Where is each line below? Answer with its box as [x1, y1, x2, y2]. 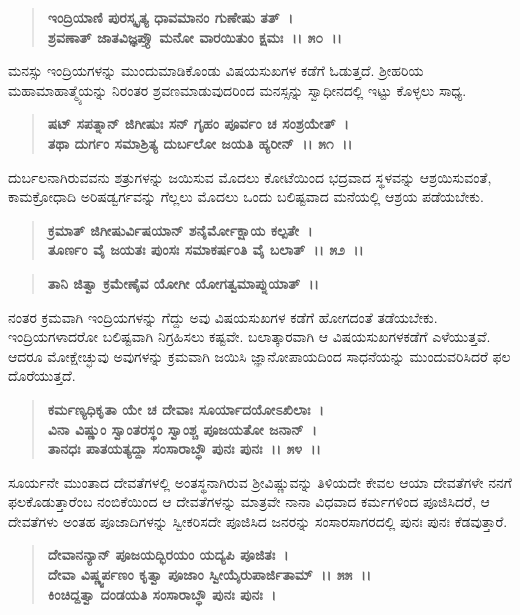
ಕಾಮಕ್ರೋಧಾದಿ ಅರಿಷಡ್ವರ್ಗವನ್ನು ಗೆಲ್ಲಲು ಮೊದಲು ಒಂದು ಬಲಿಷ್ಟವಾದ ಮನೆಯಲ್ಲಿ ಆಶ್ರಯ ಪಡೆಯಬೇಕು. [8, 186, 484, 207]
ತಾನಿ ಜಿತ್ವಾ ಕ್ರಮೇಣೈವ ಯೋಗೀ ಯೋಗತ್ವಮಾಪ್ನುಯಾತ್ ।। [47, 272, 319, 293]
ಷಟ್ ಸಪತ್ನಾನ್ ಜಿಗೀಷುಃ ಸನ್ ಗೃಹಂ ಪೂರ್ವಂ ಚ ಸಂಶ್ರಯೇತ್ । [47, 113, 349, 134]
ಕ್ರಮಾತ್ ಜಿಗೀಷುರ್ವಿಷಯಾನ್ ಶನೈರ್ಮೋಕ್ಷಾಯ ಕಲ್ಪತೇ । [47, 219, 313, 240]
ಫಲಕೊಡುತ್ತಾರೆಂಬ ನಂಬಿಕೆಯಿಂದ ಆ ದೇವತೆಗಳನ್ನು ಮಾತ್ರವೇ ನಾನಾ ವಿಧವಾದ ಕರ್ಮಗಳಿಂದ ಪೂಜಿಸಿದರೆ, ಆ [8, 491, 490, 512]
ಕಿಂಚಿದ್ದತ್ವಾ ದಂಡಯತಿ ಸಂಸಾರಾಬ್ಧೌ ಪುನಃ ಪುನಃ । [47, 583, 277, 604]
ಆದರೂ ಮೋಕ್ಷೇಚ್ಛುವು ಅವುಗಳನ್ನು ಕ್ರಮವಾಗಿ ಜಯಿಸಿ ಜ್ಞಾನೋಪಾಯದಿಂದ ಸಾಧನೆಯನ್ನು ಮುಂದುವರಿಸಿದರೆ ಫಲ [8, 345, 511, 366]
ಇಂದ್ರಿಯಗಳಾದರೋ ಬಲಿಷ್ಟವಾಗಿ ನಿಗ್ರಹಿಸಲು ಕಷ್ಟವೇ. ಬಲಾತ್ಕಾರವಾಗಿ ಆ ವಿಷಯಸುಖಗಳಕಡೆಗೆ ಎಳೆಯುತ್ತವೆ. [8, 326, 491, 347]
